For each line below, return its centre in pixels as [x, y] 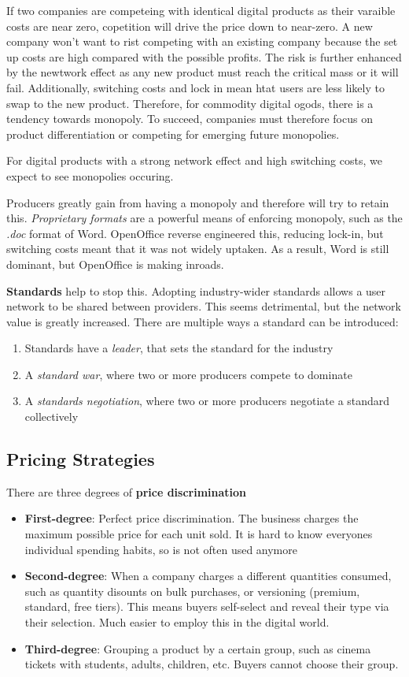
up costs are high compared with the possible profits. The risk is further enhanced [204, 56]
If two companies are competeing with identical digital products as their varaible [201, 10]
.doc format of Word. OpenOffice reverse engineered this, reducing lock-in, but [195, 233]
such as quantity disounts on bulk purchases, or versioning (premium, [192, 591]
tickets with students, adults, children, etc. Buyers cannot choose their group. [212, 664]
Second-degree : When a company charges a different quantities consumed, [208, 576]
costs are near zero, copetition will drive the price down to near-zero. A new [190, 26]
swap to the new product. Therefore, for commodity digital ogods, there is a [190, 103]
